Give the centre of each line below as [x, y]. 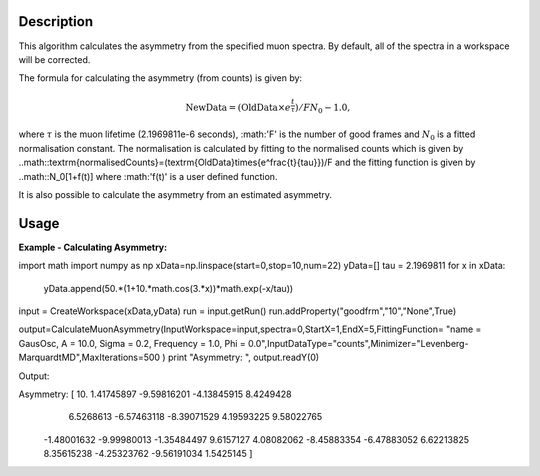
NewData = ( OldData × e [238, 108]
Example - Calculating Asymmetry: [93, 247]
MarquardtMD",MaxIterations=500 [89, 357]
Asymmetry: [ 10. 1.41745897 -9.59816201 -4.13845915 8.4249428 [155, 394]
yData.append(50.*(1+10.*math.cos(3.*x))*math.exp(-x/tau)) [168, 288]
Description [56, 21]
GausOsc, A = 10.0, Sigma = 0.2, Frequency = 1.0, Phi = [132, 343]
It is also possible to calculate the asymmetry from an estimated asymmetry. [175, 194]
